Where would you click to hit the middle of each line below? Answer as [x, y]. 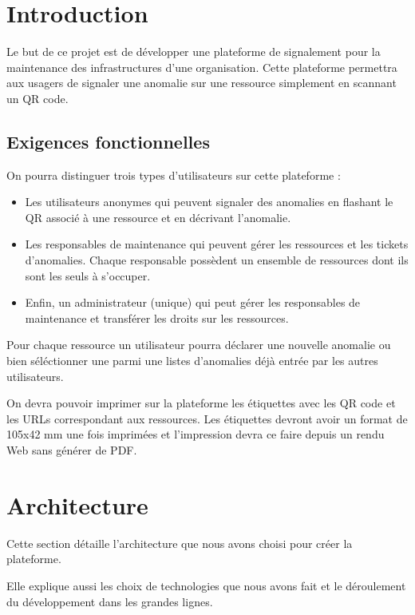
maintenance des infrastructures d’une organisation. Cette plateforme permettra [202, 67]
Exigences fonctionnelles [108, 141]
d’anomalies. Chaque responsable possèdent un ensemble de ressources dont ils [217, 260]
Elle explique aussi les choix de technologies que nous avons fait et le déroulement [206, 585]
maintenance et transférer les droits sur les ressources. [157, 317]
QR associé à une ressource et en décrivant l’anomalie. [158, 217]
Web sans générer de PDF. [72, 450]
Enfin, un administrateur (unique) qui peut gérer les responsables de [193, 302]
